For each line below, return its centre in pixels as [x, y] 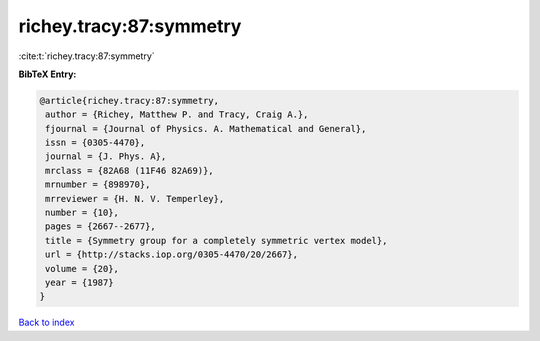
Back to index [46, 322]
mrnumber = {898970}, [98, 184]
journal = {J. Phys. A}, [106, 156]
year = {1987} [79, 282]
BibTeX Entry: [47, 74]
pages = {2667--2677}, [101, 226]
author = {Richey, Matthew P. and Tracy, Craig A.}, [177, 114]
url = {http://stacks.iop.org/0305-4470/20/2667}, [172, 254]
